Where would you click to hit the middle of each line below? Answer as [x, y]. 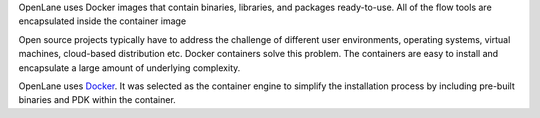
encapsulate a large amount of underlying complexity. [129, 67]
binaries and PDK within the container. [97, 100]
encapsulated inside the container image [102, 21]
